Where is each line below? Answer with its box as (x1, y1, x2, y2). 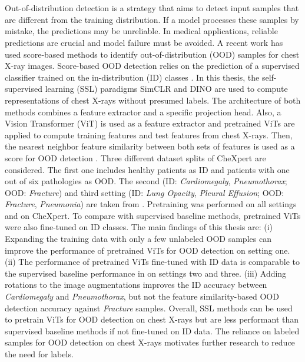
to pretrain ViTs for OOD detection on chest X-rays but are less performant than (5, 313, 299, 326)
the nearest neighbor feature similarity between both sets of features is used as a (5, 140, 295, 152)
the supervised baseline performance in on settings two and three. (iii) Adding (5, 267, 287, 279)
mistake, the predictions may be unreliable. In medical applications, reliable (5, 25, 278, 37)
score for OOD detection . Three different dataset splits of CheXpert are (5, 151, 266, 164)
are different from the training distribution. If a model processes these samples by (5, 13, 299, 25)
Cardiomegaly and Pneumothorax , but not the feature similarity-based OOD (5, 290, 279, 303)
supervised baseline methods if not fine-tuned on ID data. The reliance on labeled (5, 324, 300, 337)
